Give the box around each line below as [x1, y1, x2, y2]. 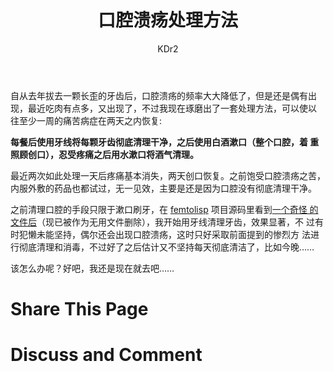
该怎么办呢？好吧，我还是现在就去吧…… [10, 262, 175, 274]
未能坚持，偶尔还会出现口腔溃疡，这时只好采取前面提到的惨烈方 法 [36, 228, 311, 240]
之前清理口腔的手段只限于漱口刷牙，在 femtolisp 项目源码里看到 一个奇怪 [10, 203, 308, 215]
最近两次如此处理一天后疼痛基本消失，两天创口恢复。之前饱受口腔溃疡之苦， [10, 169, 326, 181]
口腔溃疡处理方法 [97, 9, 238, 32]
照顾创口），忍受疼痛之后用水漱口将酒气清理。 [10, 148, 199, 160]
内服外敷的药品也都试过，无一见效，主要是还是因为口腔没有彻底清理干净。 [10, 182, 317, 194]
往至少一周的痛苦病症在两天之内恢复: [10, 114, 163, 126]
